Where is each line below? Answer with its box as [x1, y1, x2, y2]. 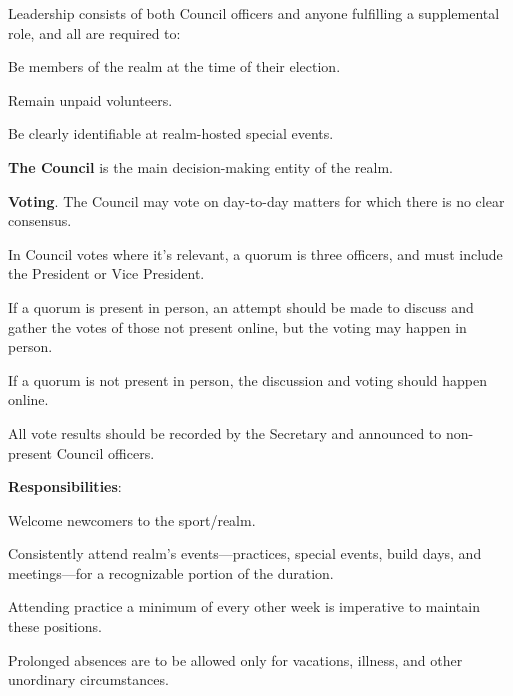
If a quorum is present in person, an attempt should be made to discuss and [8, 296, 474, 317]
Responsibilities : [8, 476, 122, 497]
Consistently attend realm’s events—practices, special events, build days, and [8, 543, 482, 564]
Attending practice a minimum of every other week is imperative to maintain [8, 596, 480, 617]
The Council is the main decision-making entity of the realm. [8, 156, 394, 177]
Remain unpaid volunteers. [8, 89, 173, 110]
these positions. [8, 616, 102, 637]
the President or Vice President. [8, 263, 205, 284]
